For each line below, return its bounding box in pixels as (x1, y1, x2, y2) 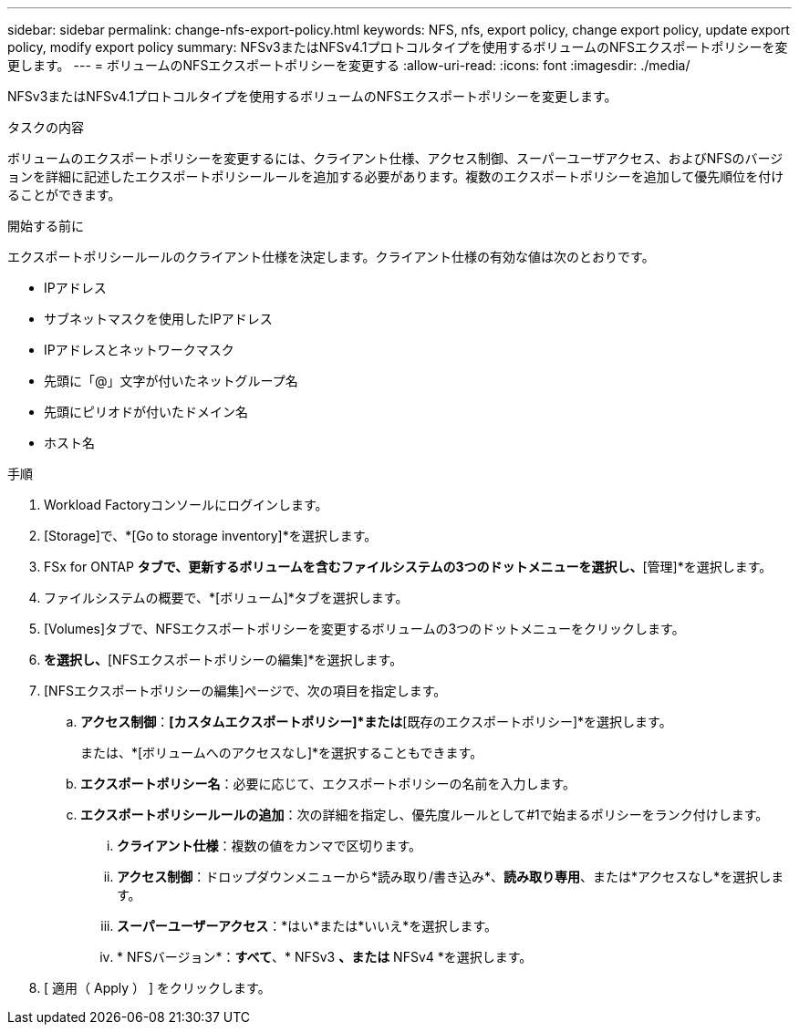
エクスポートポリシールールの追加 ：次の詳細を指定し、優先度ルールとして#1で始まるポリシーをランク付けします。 (80, 807, 769, 822)
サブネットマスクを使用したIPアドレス (44, 311, 273, 326)
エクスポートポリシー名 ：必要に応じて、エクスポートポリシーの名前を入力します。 (80, 776, 576, 791)
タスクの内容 (7, 119, 84, 135)
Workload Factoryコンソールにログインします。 (44, 497, 328, 512)
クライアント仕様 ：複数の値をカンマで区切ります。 (117, 838, 422, 853)
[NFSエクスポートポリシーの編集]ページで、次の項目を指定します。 (44, 683, 447, 698)
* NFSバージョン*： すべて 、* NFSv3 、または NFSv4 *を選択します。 (117, 949, 533, 965)
